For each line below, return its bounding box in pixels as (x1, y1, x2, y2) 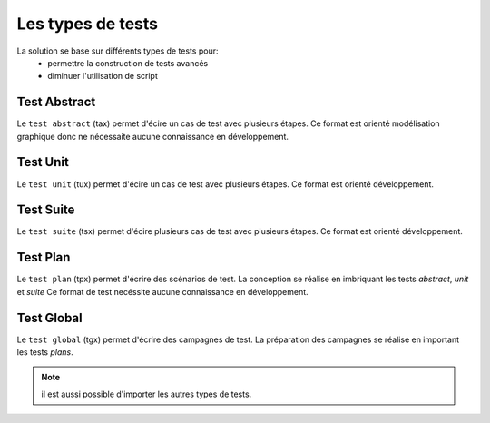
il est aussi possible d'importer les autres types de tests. (41, 389, 252, 399)
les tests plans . (16, 347, 73, 358)
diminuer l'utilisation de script (47, 71, 158, 82)
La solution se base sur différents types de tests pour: (16, 45, 219, 56)
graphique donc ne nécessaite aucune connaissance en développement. (16, 131, 289, 142)
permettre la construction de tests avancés (47, 57, 209, 68)
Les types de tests (16, 14, 159, 34)
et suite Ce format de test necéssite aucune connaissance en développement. (16, 286, 309, 297)
